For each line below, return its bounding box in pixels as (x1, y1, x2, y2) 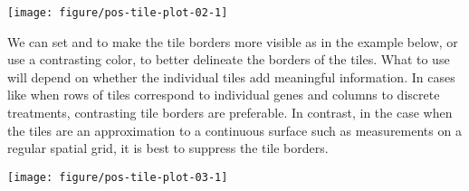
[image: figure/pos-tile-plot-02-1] (7, 6, 228, 19)
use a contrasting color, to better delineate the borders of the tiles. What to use (7, 50, 450, 69)
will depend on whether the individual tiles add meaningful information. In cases (7, 67, 455, 86)
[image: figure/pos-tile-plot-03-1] (7, 170, 228, 184)
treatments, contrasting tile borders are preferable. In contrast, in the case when (7, 103, 453, 122)
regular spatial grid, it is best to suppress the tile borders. (7, 138, 329, 158)
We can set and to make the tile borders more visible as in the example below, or (7, 32, 458, 51)
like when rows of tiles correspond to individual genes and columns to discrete (7, 85, 440, 104)
